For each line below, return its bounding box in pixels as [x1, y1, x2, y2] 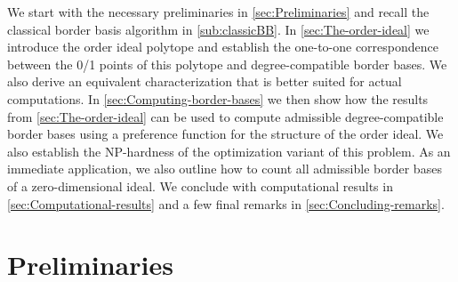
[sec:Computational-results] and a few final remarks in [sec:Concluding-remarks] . [7, 194, 445, 213]
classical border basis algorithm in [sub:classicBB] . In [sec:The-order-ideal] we [7, 20, 430, 38]
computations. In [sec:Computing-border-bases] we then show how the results [7, 89, 429, 108]
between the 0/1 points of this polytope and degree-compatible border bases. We [7, 54, 447, 73]
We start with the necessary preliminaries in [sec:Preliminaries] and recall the [7, 3, 430, 20]
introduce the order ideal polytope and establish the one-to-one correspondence [7, 37, 438, 56]
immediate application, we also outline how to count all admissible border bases [7, 159, 442, 178]
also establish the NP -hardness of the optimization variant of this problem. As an [7, 141, 451, 160]
